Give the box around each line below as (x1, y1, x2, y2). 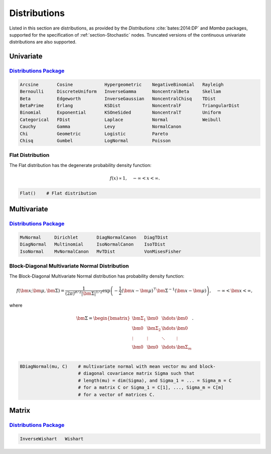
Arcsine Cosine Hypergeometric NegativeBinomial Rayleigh (20, 82, 224, 87)
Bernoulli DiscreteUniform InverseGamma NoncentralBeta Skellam (20, 89, 221, 95)
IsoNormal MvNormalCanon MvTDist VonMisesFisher (20, 249, 182, 254)
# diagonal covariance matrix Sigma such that (78, 371, 195, 376)
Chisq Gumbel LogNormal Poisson (20, 138, 171, 144)
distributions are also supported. (9, 39, 77, 45)
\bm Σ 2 (147, 326, 161, 332)
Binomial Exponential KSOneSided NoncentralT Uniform (20, 110, 221, 115)
